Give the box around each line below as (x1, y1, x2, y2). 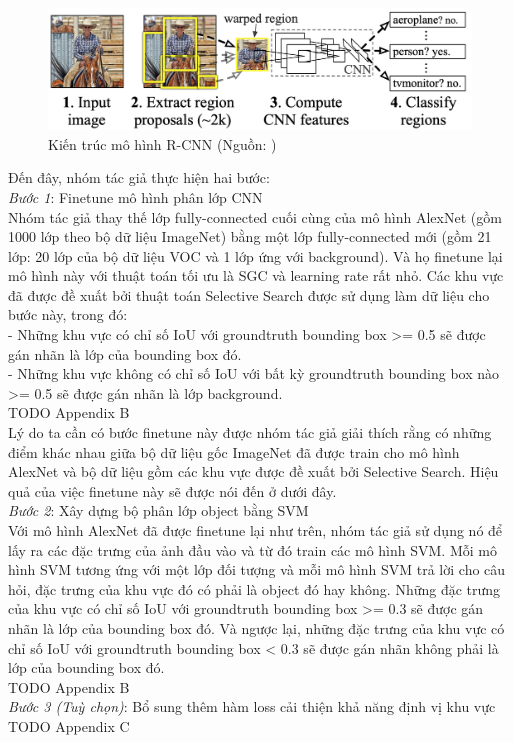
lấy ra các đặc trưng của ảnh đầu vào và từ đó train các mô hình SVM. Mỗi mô (8, 539, 497, 560)
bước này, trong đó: (8, 304, 128, 325)
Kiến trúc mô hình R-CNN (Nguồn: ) (48, 133, 277, 154)
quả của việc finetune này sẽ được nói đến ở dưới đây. (8, 480, 337, 501)
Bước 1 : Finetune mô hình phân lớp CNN (8, 186, 263, 207)
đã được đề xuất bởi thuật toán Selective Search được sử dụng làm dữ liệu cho (8, 284, 490, 305)
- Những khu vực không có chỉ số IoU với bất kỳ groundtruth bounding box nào (8, 363, 500, 384)
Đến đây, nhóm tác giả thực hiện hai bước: (8, 167, 270, 188)
